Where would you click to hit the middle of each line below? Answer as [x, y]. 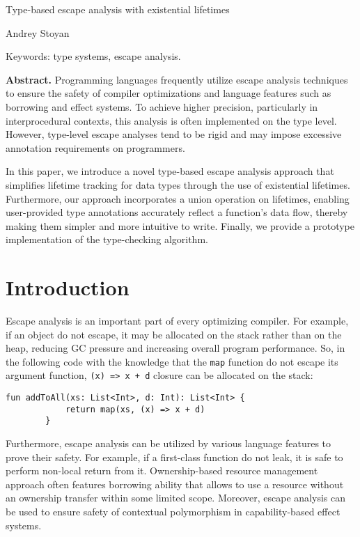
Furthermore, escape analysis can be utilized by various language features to [169, 443]
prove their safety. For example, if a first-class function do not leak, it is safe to [174, 457]
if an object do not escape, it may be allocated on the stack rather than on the [174, 334]
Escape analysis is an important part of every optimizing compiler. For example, [177, 321]
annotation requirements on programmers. [95, 147]
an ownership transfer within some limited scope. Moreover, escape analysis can [175, 498]
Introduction [68, 287]
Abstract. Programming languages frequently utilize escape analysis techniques [177, 79]
